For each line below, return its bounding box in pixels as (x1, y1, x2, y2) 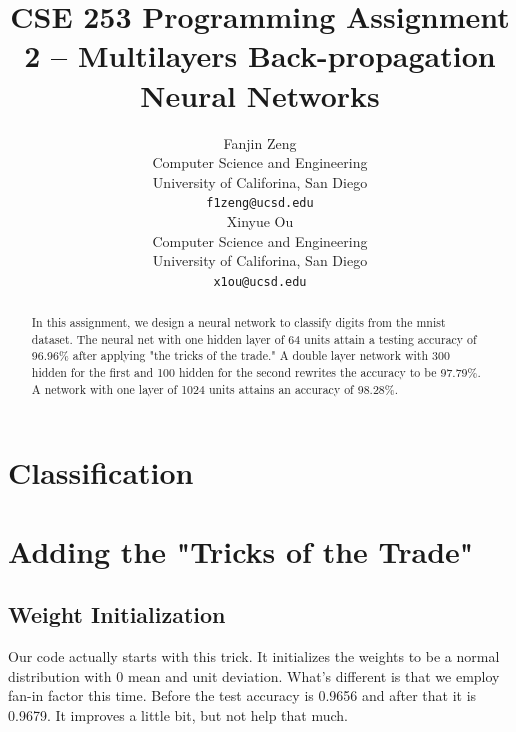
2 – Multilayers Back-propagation (24, 35, 496, 76)
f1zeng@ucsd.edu (206, 196, 314, 211)
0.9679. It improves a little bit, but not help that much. (8, 705, 349, 725)
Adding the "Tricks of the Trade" (8, 530, 474, 571)
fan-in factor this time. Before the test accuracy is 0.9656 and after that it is (8, 685, 477, 706)
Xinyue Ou (226, 210, 294, 231)
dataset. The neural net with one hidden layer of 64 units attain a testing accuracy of (31, 330, 477, 347)
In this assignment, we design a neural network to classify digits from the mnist (31, 314, 446, 331)
